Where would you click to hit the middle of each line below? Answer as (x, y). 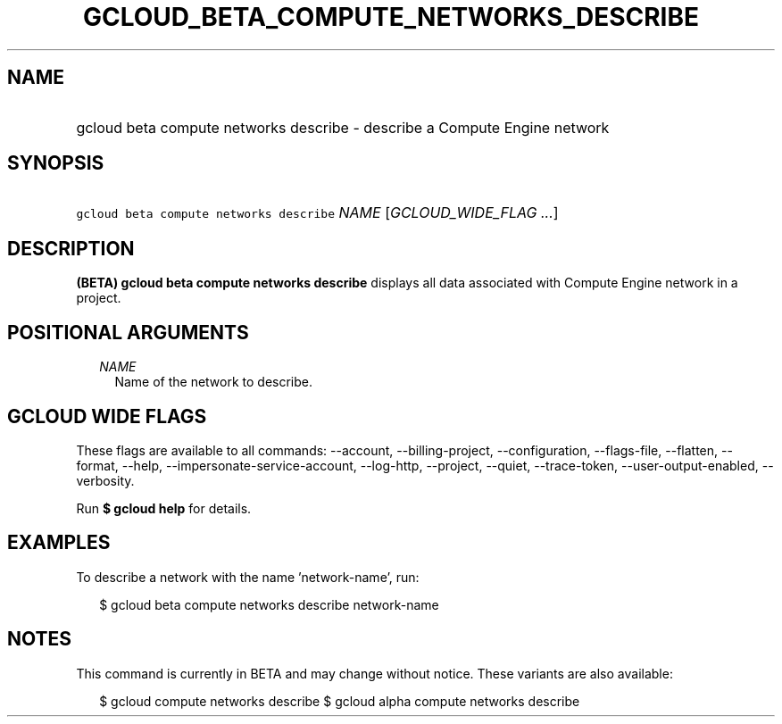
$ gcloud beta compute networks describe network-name (269, 604)
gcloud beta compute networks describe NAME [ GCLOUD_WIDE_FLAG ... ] (317, 213)
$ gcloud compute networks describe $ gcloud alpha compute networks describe (340, 701)
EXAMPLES (59, 543)
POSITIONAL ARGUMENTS (128, 332)
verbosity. (105, 480)
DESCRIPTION (71, 248)
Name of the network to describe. (214, 382)
